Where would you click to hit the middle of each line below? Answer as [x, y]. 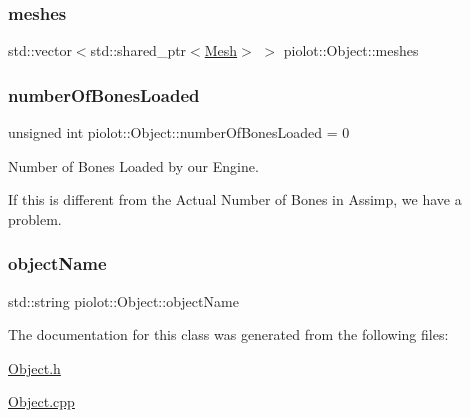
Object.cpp [41, 401]
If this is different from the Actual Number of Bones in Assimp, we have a [235, 199]
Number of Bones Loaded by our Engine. [133, 165]
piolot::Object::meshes [351, 50]
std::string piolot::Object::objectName [123, 300]
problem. [35, 218]
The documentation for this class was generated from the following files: [228, 334]
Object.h [34, 367]
